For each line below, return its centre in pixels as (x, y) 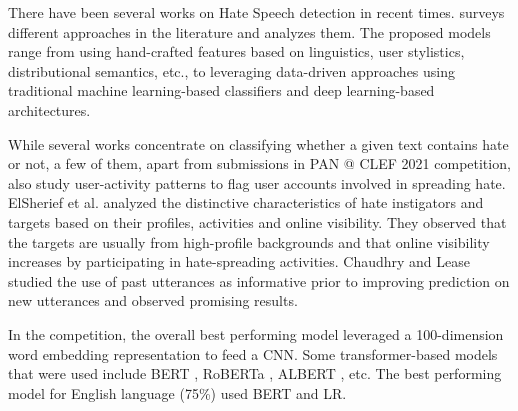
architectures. (49, 109)
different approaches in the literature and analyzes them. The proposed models (249, 31)
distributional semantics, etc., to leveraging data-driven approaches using (232, 70)
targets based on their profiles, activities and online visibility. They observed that (257, 221)
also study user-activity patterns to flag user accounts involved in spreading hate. (257, 182)
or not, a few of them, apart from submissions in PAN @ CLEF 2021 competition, (259, 163)
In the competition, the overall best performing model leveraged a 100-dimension (256, 333)
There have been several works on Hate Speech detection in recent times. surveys (256, 12)
